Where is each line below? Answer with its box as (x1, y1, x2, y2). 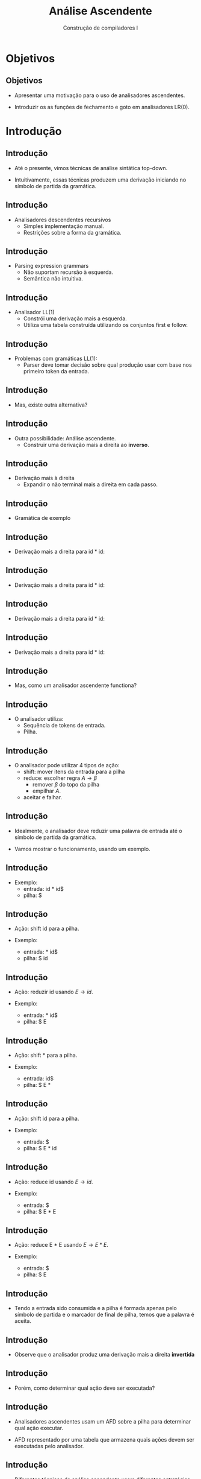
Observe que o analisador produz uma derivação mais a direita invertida (14, 1351, 195, 1358)
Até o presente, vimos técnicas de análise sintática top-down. (14, 164, 168, 171)
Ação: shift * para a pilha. (14, 1051, 78, 1059)
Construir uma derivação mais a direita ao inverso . (23, 441, 150, 448)
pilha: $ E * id (23, 1144, 57, 1151)
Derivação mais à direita (14, 475, 75, 482)
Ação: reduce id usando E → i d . (14, 1178, 93, 1185)
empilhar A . (32, 787, 61, 794)
